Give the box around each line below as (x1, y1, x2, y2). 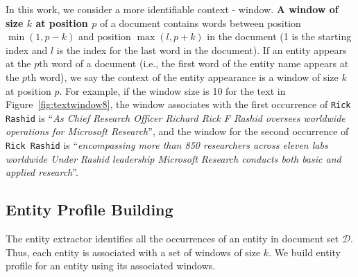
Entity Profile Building (6, 199, 173, 220)
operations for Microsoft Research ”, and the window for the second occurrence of (6, 124, 349, 138)
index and (6, 42, 48, 57)
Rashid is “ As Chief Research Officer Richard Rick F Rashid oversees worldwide (6, 110, 346, 125)
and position (78, 29, 131, 44)
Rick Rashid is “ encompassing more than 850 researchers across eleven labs (6, 138, 328, 152)
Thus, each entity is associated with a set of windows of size (6, 244, 261, 259)
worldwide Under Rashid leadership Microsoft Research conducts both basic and (6, 151, 341, 166)
